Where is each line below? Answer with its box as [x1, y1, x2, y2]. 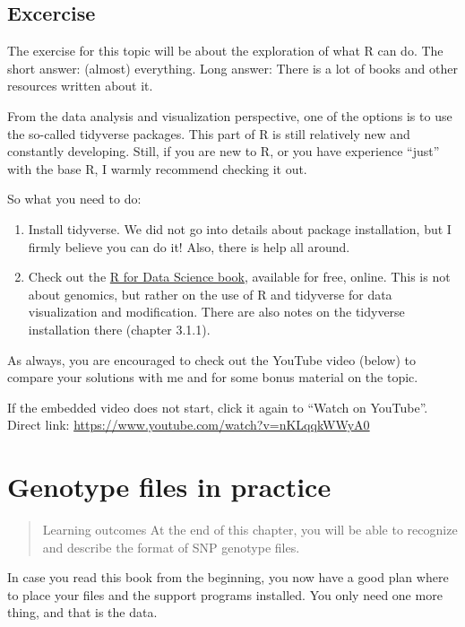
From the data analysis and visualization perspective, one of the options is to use [7, 106, 452, 125]
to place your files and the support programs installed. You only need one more [7, 585, 443, 604]
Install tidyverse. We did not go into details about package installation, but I [28, 219, 452, 238]
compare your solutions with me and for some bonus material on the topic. [7, 368, 418, 387]
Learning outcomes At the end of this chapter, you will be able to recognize [42, 520, 458, 539]
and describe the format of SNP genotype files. [42, 537, 300, 556]
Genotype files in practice [7, 468, 332, 505]
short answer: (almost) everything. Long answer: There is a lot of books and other [7, 58, 458, 77]
